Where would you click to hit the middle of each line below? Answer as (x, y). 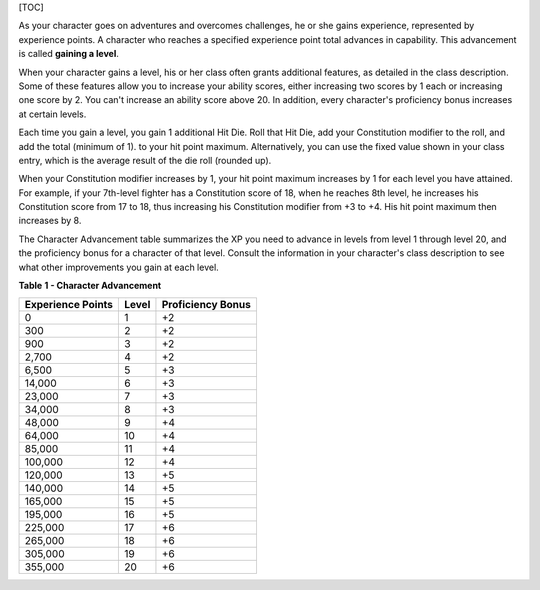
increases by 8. (50, 221)
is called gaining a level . (68, 54)
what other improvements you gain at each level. (118, 267)
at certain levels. (52, 114)
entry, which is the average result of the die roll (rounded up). (145, 160)
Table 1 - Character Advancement (90, 286)
